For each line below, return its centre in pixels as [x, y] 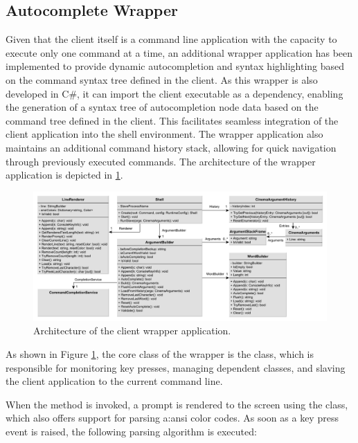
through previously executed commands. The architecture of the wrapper [161, 161]
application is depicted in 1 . [64, 175]
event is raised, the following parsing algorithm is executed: [131, 432]
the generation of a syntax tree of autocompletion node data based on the [162, 107]
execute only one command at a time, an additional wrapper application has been [179, 52]
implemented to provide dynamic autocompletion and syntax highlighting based [175, 66]
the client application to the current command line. [114, 381]
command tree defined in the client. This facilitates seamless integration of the [172, 120]
